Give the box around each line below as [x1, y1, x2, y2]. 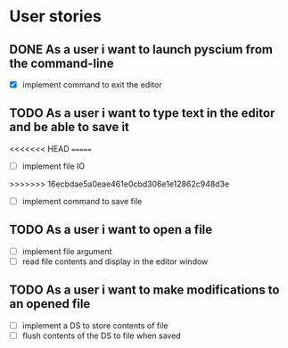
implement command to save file [21, 195, 143, 206]
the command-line [9, 55, 114, 70]
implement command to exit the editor [21, 79, 162, 90]
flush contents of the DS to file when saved [21, 330, 181, 341]
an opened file [9, 296, 91, 311]
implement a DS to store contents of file [21, 319, 169, 331]
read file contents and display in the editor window [21, 256, 209, 267]
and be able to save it [9, 120, 129, 135]
